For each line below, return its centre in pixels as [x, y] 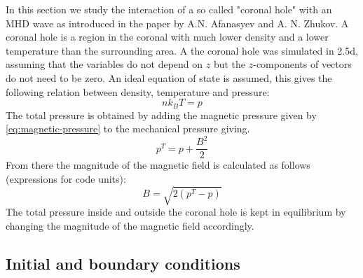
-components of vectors [302, 64]
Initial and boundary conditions [123, 263]
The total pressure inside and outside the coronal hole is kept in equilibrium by [176, 212]
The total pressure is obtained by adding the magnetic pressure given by [161, 114]
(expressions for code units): [66, 178]
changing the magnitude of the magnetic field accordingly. [130, 225]
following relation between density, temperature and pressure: [138, 91]
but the [230, 64]
